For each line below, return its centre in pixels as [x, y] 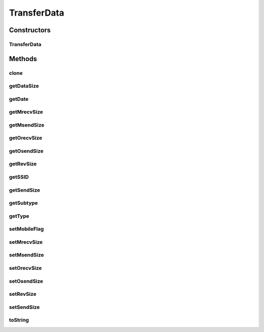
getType [19, 216]
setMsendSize [26, 255]
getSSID [19, 177]
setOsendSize [26, 281]
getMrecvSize [26, 112]
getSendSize [24, 190]
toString [19, 320]
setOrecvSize [25, 268]
